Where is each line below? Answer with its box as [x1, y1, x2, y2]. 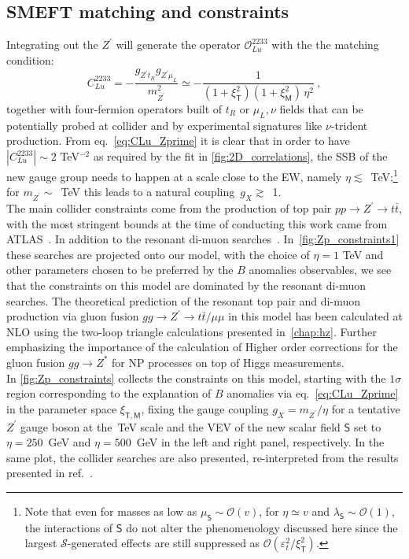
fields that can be [279, 101, 363, 117]
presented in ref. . [6, 465, 93, 481]
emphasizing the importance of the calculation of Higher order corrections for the [6, 339, 398, 355]
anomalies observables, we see [249, 261, 392, 278]
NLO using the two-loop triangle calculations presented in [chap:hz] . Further [6, 323, 377, 339]
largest [24, 535, 57, 551]
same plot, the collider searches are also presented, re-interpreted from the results [6, 449, 399, 465]
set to [354, 418, 381, 435]
